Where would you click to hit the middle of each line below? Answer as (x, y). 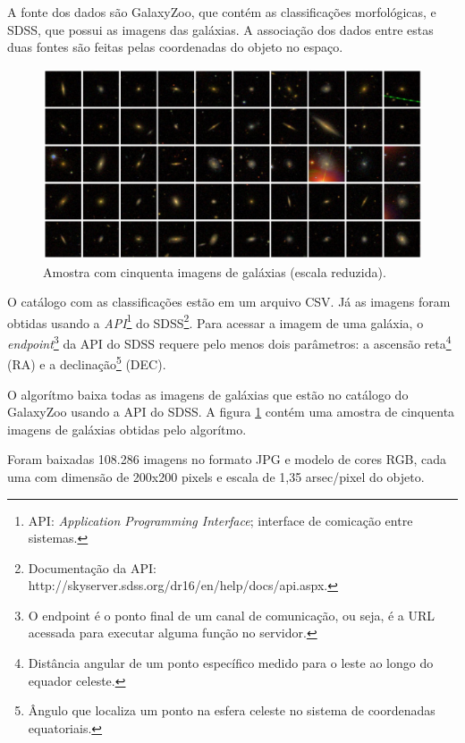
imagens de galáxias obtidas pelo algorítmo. (127, 429)
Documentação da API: (92, 567)
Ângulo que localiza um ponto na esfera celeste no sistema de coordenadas (232, 710)
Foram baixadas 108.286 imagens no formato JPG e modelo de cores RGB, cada (227, 459)
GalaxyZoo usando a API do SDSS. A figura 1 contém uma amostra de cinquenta (231, 412)
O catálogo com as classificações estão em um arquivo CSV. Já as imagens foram (229, 302)
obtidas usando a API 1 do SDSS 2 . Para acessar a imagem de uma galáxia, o (216, 321)
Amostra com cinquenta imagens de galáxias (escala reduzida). (215, 271)
